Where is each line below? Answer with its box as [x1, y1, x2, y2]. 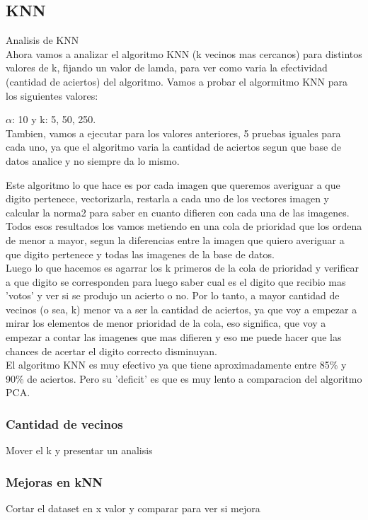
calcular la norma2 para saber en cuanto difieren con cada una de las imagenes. [6, 204, 350, 219]
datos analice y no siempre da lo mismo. [6, 153, 180, 168]
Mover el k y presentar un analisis [6, 443, 153, 458]
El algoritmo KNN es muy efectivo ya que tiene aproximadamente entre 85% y [6, 357, 347, 372]
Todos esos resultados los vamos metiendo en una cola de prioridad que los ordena [6, 219, 362, 233]
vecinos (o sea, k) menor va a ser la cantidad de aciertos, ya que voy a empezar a [6, 301, 357, 316]
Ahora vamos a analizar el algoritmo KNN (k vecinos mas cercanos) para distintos [6, 46, 362, 61]
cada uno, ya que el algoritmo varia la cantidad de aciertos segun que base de [6, 139, 341, 154]
